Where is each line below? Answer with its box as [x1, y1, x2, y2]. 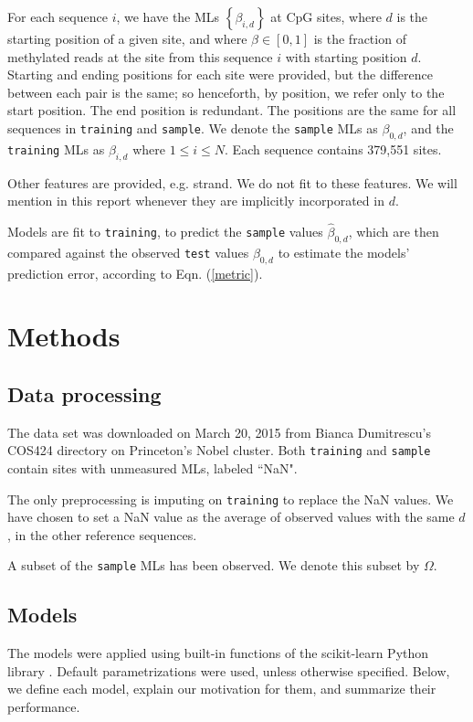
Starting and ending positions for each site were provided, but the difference [7, 65, 433, 84]
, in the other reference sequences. [7, 525, 197, 544]
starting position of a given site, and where [7, 29, 247, 48]
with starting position [285, 47, 407, 66]
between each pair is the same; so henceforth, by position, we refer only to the [7, 82, 445, 101]
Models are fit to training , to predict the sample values [7, 221, 323, 240]
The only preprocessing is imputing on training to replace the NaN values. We [7, 489, 454, 508]
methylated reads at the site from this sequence [7, 47, 273, 66]
